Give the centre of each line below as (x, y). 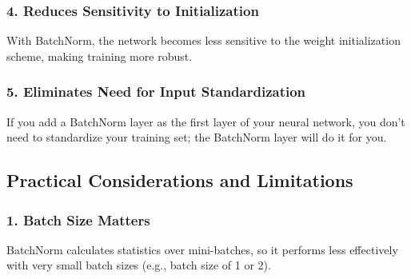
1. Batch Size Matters (78, 219)
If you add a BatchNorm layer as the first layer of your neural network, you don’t (206, 121)
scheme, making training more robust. (100, 56)
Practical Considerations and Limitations (180, 180)
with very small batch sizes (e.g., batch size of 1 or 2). (139, 265)
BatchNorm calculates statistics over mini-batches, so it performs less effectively (202, 249)
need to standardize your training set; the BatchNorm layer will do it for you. (197, 137)
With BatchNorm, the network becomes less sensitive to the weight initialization (204, 40)
